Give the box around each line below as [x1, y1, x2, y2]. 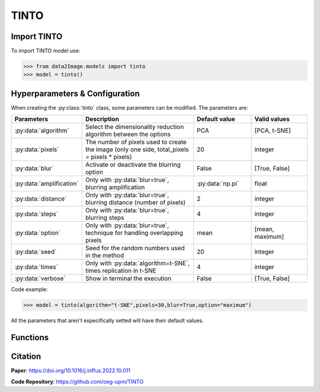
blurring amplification [85, 183, 145, 192]
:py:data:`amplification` [14, 180, 79, 188]
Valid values [254, 115, 290, 123]
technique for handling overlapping [85, 229, 184, 237]
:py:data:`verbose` [14, 275, 66, 283]
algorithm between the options [85, 130, 171, 139]
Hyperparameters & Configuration [11, 88, 140, 98]
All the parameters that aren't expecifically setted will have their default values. [11, 317, 204, 324]
